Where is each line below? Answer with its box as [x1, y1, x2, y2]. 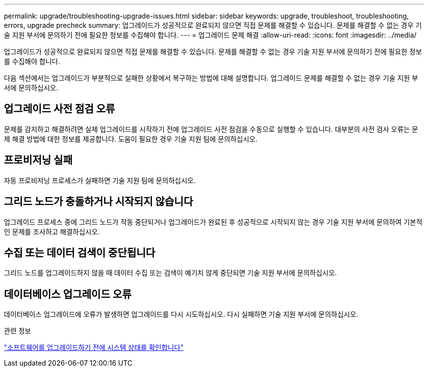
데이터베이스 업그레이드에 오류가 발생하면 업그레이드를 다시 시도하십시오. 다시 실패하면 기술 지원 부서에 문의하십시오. [4, 310, 359, 319]
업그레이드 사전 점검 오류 [4, 103, 115, 115]
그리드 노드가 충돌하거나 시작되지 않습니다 [4, 195, 193, 208]
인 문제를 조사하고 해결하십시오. [4, 227, 100, 236]
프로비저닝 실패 [4, 154, 73, 166]
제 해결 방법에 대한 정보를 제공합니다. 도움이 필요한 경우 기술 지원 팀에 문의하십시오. [4, 134, 257, 143]
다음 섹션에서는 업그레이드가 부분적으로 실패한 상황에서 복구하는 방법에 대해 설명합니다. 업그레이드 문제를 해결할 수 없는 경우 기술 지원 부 [4, 74, 418, 82]
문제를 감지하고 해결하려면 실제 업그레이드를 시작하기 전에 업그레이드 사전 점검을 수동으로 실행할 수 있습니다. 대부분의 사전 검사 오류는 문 [4, 124, 418, 133]
